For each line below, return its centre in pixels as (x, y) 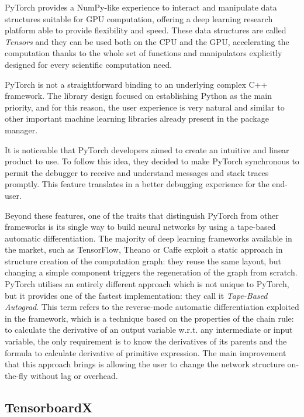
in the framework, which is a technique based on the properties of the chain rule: (149, 318)
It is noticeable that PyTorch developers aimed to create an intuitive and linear (147, 149)
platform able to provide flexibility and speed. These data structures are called (146, 30)
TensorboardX (49, 407)
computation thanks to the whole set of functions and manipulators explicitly (144, 53)
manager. (21, 130)
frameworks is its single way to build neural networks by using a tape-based (140, 227)
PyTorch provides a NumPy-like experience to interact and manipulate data (141, 7)
